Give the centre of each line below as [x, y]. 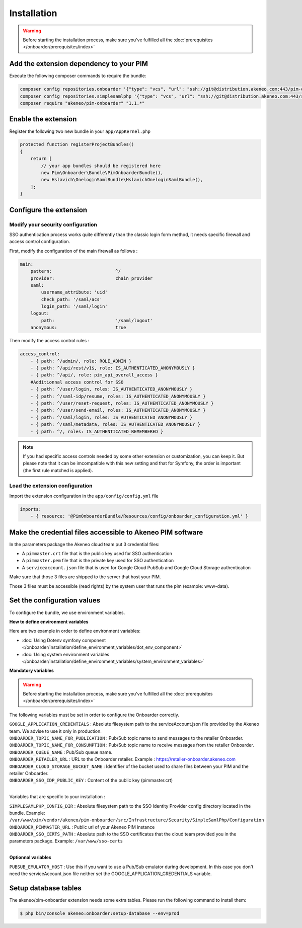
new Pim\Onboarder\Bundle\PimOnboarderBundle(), [102, 173]
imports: [31, 509]
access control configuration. [40, 242]
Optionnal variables [30, 858]
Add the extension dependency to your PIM [79, 64]
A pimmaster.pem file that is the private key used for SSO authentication [98, 561]
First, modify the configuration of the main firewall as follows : [73, 251]
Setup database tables [45, 888]
